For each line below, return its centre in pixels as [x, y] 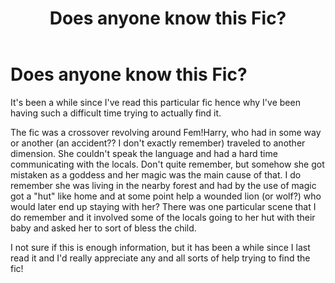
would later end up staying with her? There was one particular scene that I [163, 206]
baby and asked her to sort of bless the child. [103, 228]
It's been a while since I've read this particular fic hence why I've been [155, 102]
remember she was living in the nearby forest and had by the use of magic [163, 185]
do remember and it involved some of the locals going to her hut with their [163, 217]
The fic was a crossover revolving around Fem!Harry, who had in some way [166, 132]
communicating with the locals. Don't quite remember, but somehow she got [167, 164]
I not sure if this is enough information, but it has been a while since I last [160, 247]
